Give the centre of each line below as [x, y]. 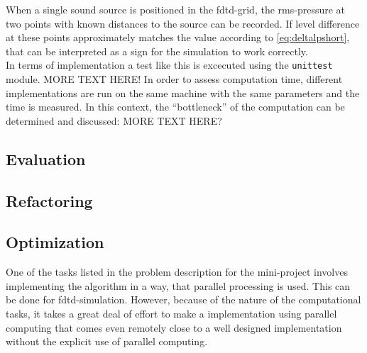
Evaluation [46, 158]
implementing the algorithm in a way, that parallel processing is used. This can [178, 285]
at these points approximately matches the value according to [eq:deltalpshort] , [178, 37]
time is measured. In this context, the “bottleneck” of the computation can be [175, 107]
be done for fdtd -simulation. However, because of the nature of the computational [183, 299]
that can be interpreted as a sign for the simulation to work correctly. [157, 51]
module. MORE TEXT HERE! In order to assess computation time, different [174, 79]
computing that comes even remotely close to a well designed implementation [174, 327]
